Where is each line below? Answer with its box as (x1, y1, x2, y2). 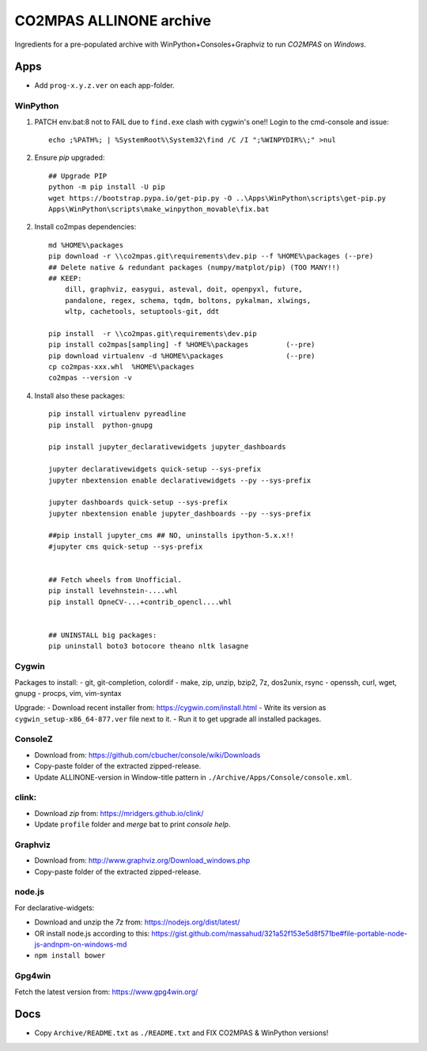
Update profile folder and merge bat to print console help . (34, 819, 231, 830)
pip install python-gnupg (48, 420, 153, 429)
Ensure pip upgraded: (34, 153, 105, 162)
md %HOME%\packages (48, 240, 124, 249)
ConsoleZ (14, 734, 53, 745)
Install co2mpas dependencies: (34, 222, 137, 232)
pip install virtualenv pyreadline (48, 410, 187, 418)
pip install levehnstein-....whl (48, 586, 178, 595)
